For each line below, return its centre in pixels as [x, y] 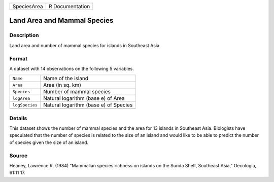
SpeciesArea [28, 6]
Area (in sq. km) [62, 85]
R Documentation [69, 6]
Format [19, 58]
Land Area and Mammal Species [61, 21]
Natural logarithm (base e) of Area [84, 98]
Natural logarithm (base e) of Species [88, 105]
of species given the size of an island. [49, 142]
